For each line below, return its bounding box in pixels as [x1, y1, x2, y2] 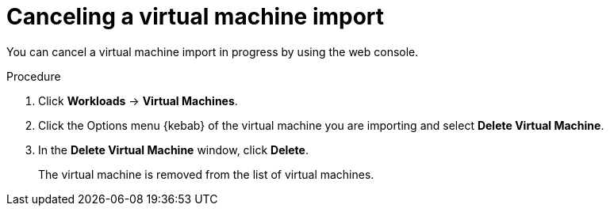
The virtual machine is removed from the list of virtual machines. [38, 167, 374, 181]
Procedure [6, 69, 61, 83]
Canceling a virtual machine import [6, 3, 385, 30]
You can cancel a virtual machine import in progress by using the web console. [6, 44, 419, 59]
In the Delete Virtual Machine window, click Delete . [38, 142, 309, 157]
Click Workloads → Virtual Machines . [38, 93, 238, 108]
